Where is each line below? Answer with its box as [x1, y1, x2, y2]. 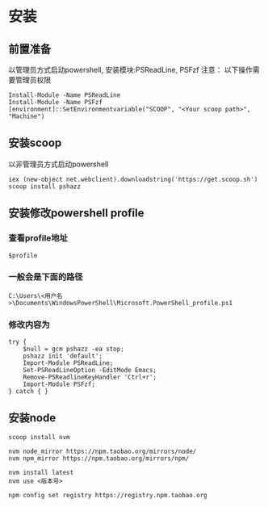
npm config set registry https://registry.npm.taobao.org [8, 491, 207, 499]
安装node [8, 411, 57, 425]
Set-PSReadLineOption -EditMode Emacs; [23, 367, 157, 375]
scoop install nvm [8, 433, 70, 441]
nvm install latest [8, 468, 74, 476]
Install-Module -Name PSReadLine [8, 91, 121, 99]
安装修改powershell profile [8, 207, 144, 220]
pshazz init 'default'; [23, 352, 103, 360]
